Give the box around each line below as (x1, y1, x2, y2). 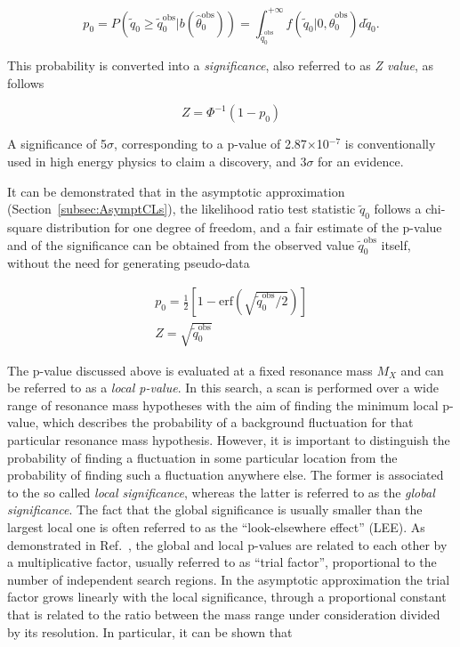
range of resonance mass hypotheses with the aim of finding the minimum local (7, 395, 439, 414)
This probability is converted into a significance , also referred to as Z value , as (7, 56, 434, 75)
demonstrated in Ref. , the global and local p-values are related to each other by (7, 535, 448, 554)
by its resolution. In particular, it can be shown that (7, 622, 293, 641)
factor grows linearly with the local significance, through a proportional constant (7, 587, 447, 606)
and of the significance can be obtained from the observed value (7, 235, 354, 254)
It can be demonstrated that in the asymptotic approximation (7, 182, 345, 200)
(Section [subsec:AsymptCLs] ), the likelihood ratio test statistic (7, 199, 356, 218)
